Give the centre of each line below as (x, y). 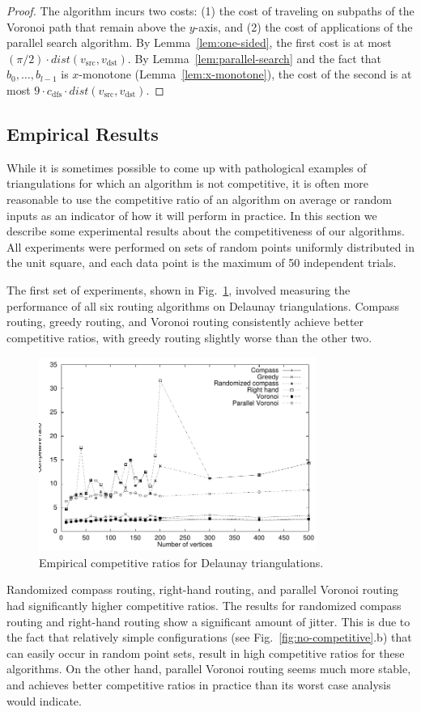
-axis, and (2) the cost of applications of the (304, 26)
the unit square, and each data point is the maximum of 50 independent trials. (202, 263)
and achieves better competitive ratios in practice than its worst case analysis (199, 685)
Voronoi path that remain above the (96, 26)
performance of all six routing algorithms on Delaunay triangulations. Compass (203, 305)
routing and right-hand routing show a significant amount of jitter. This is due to (208, 621)
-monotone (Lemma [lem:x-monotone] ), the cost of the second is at (245, 74)
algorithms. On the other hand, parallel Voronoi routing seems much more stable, (209, 669)
